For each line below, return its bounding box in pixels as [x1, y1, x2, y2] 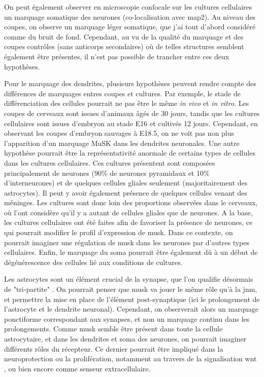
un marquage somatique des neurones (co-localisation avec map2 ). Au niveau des [4, 11, 256, 22]
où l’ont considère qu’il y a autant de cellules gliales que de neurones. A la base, [4, 207, 253, 217]
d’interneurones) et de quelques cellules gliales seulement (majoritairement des [4, 177, 248, 188]
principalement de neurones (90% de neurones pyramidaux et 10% [4, 167, 210, 178]
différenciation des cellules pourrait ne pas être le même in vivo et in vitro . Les [4, 98, 249, 108]
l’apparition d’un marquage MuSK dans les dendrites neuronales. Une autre [4, 137, 240, 148]
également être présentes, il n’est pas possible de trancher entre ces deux [4, 51, 229, 61]
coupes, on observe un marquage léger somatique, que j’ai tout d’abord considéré [4, 21, 256, 32]
